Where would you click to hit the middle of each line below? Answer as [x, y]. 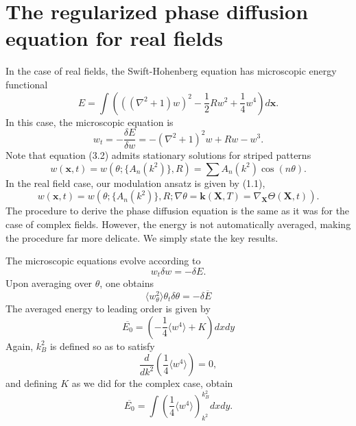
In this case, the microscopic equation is [90, 122]
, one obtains [127, 283]
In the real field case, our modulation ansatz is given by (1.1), [135, 183]
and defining [32, 383]
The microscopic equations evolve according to [103, 261]
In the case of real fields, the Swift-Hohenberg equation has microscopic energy [171, 71]
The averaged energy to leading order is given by [108, 309]
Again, [20, 346]
